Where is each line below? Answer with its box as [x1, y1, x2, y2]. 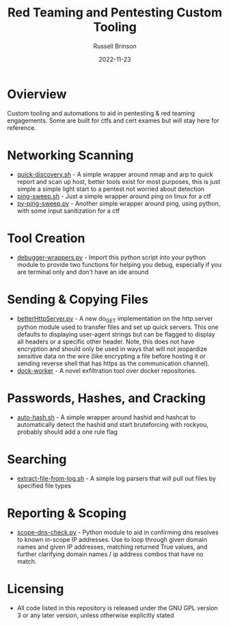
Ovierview [7, 86, 67, 102]
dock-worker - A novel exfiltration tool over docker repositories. [16, 367, 197, 375]
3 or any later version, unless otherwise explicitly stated [16, 611, 174, 620]
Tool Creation [7, 231, 85, 246]
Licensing [7, 582, 64, 597]
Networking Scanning [7, 147, 134, 163]
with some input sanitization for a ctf [16, 207, 120, 215]
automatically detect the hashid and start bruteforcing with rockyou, [16, 421, 208, 429]
